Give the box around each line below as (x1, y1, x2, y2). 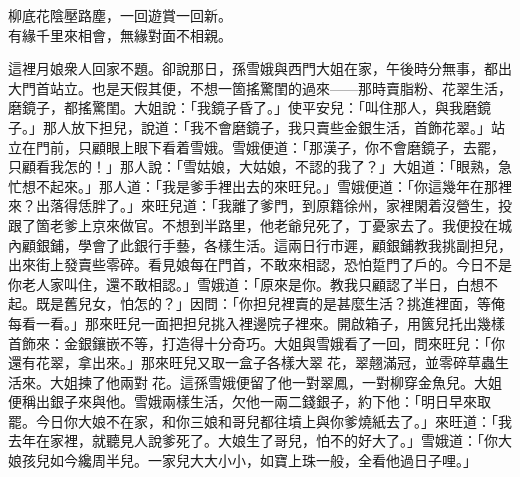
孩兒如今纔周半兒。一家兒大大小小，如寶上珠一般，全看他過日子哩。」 (21, 450, 477, 471)
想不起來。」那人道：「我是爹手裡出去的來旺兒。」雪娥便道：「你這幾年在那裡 (21, 175, 512, 196)
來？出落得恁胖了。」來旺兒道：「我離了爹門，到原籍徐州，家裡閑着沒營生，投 (8, 195, 512, 216)
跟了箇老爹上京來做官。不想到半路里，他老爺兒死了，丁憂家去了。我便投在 (8, 214, 498, 235)
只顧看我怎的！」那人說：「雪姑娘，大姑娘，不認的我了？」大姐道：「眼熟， (8, 156, 498, 177)
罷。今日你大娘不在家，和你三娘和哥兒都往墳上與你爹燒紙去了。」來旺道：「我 (8, 410, 512, 431)
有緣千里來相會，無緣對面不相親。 (8, 24, 232, 45)
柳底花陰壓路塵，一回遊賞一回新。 (8, 5, 232, 25)
